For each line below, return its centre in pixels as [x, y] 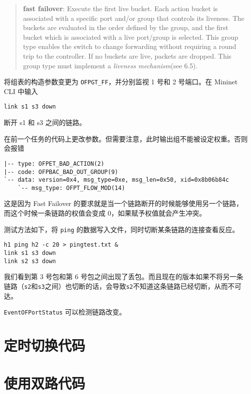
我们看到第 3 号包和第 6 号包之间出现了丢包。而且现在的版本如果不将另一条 [124, 276]
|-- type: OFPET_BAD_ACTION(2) [54, 164]
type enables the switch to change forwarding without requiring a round [130, 46]
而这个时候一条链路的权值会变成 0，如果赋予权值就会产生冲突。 [105, 213]
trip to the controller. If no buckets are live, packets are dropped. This [127, 55]
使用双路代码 [45, 383]
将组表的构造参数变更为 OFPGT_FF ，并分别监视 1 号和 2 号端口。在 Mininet [121, 82]
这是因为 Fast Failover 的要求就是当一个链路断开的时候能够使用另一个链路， [124, 203]
